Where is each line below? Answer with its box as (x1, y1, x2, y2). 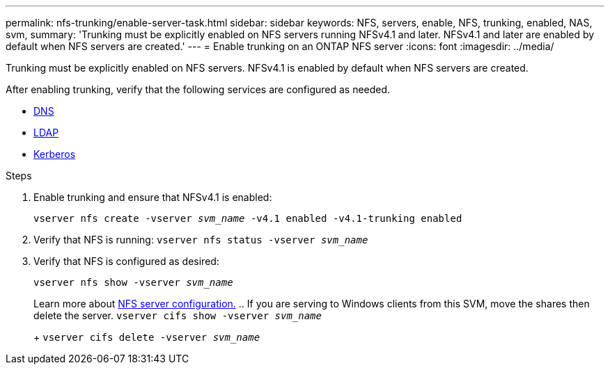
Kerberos (33, 148, 76, 160)
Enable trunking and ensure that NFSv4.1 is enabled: (33, 191, 272, 203)
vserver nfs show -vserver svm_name (33, 277, 233, 288)
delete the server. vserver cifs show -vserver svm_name (33, 309, 322, 321)
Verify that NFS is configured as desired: (33, 255, 219, 267)
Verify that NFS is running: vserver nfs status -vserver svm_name (33, 234, 368, 246)
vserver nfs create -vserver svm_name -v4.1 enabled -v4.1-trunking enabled (33, 213, 462, 224)
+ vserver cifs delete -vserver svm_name (33, 331, 260, 343)
